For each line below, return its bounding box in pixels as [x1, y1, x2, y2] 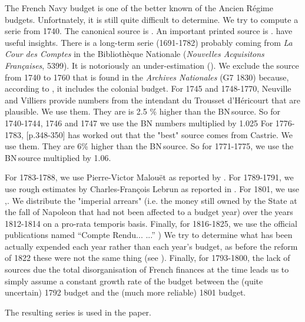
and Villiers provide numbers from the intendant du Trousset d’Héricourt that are [5, 93, 300, 106]
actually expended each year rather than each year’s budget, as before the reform [5, 240, 298, 252]
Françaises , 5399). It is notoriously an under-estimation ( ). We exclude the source [5, 59, 299, 71]
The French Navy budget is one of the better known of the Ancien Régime [5, 2, 273, 14]
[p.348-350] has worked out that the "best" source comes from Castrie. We [26, 128, 293, 140]
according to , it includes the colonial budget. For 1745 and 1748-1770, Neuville [5, 82, 291, 95]
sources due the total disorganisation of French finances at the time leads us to [5, 263, 289, 276]
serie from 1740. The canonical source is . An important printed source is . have [5, 25, 293, 37]
